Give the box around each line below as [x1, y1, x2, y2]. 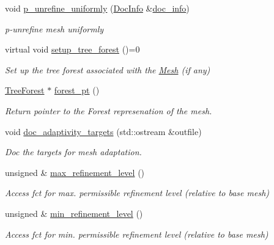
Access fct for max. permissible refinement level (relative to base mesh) [5, 186, 270, 199]
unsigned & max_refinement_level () [5, 166, 145, 178]
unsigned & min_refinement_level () [5, 207, 143, 219]
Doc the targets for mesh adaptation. [5, 145, 142, 158]
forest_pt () [54, 84, 100, 97]
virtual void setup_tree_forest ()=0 [5, 43, 140, 56]
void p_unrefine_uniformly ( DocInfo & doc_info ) [5, 2, 190, 14]
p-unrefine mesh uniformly [5, 22, 104, 35]
